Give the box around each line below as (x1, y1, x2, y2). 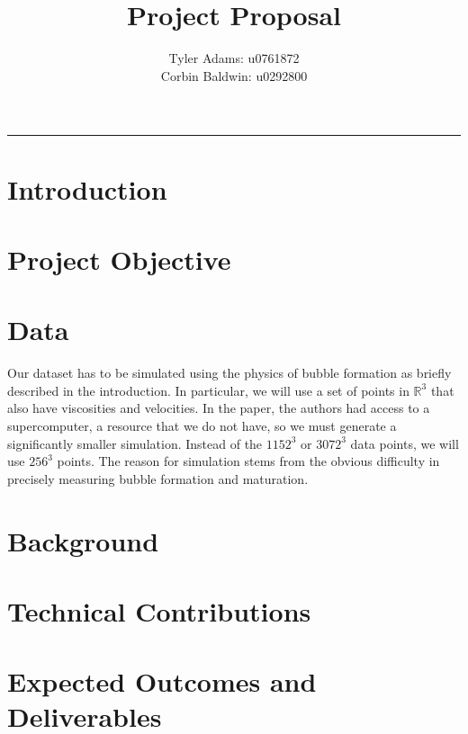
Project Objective (7, 240, 231, 277)
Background (7, 522, 159, 559)
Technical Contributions (7, 592, 311, 629)
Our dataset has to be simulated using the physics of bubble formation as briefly (7, 363, 452, 382)
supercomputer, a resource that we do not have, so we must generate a (7, 416, 397, 434)
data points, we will (350, 434, 459, 452)
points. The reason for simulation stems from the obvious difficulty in (57, 452, 440, 470)
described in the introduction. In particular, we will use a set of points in (7, 380, 409, 399)
